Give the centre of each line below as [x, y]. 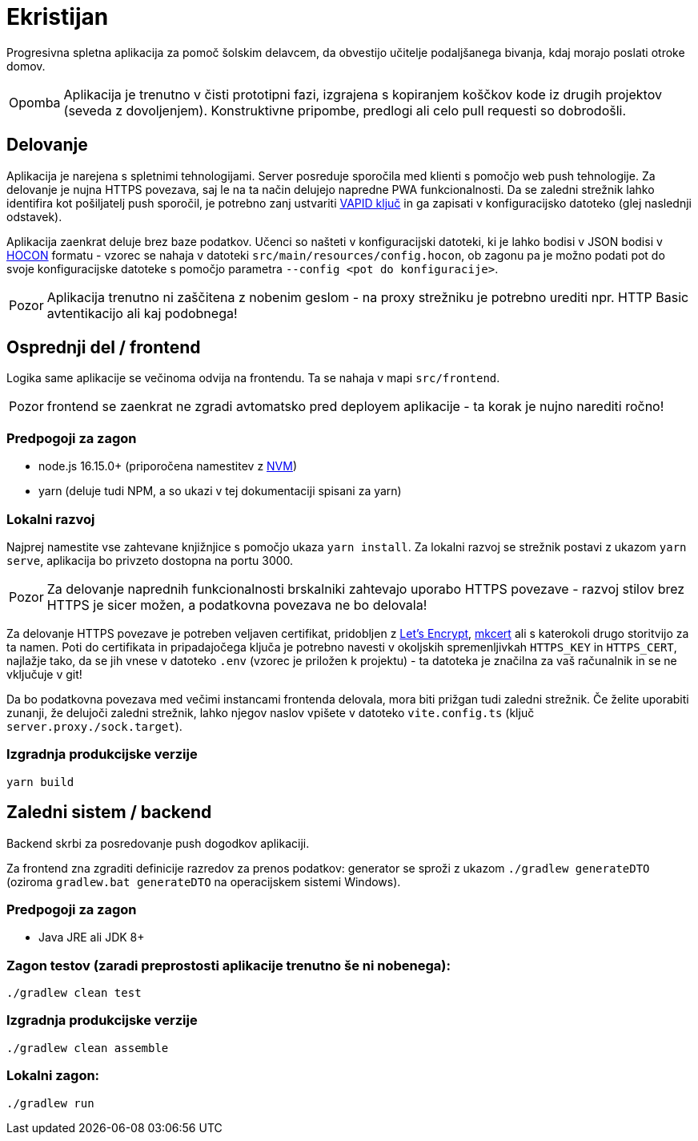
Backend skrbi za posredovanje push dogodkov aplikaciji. [158, 843]
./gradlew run [50, 1103]
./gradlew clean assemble [88, 1048]
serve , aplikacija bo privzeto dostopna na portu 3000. [150, 560]
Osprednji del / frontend [104, 348]
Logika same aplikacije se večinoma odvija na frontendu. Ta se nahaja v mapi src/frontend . [253, 378]
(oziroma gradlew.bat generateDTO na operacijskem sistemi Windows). [204, 881]
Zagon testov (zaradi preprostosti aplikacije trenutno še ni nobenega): [229, 965]
